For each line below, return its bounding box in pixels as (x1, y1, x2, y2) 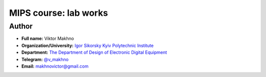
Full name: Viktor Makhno (21, 36, 74, 41)
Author (9, 22, 33, 31)
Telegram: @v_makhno (21, 56, 69, 62)
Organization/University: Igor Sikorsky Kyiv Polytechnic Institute (21, 42, 154, 48)
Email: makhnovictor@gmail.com (21, 63, 89, 69)
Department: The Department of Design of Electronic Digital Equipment (21, 49, 167, 55)
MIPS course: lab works (9, 7, 108, 18)
